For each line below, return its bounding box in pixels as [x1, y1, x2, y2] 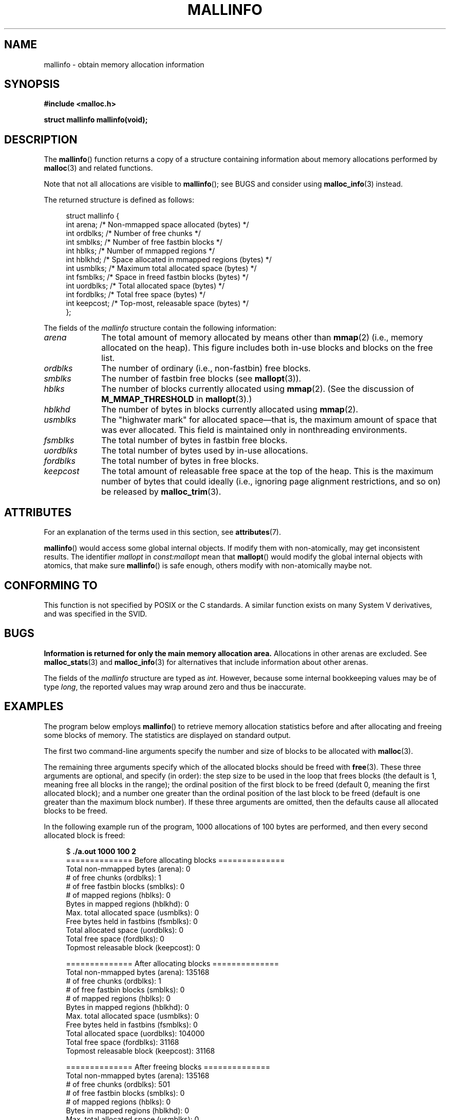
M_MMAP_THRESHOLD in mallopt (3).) [101, 394, 252, 405]
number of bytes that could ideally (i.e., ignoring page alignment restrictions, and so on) [101, 476, 441, 487]
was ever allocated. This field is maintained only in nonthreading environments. [101, 425, 407, 436]
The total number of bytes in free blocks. [101, 456, 259, 466]
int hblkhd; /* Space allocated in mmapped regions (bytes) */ [66, 255, 272, 264]
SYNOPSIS [4, 78, 60, 91]
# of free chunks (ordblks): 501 [66, 1079, 170, 1089]
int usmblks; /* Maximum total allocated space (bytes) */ [66, 264, 257, 273]
